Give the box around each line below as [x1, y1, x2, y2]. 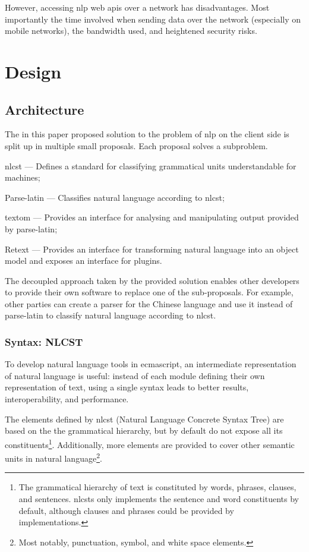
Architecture [5, 100, 84, 118]
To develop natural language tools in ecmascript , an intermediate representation [5, 358, 297, 370]
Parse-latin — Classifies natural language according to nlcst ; [5, 191, 225, 203]
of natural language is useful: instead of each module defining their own [5, 369, 265, 381]
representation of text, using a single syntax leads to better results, [5, 381, 249, 393]
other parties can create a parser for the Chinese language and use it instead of [5, 297, 293, 310]
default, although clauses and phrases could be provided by [18, 504, 234, 516]
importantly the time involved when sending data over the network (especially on [5, 12, 301, 25]
